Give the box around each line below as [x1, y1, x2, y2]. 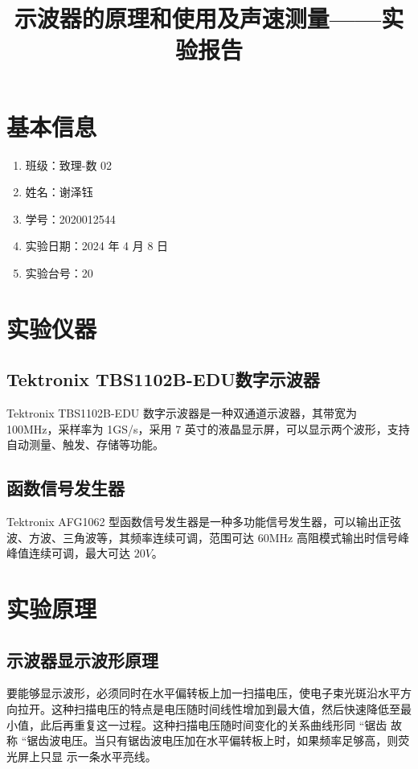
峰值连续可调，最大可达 [6, 545, 130, 561]
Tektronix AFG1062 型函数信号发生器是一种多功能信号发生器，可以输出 [6, 513, 379, 530]
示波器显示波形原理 [6, 647, 158, 672]
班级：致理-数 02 [25, 156, 113, 173]
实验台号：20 [25, 264, 93, 281]
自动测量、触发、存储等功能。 [6, 436, 164, 453]
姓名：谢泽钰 [25, 183, 93, 200]
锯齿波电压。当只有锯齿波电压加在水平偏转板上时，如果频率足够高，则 [27, 732, 399, 749]
